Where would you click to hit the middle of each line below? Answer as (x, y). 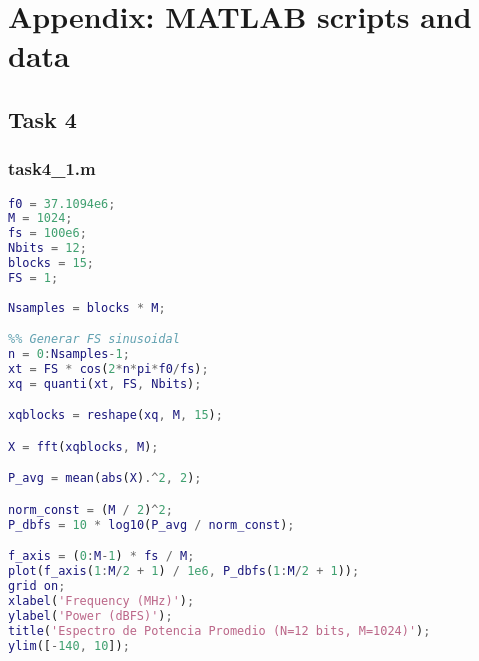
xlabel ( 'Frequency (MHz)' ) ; (101, 601)
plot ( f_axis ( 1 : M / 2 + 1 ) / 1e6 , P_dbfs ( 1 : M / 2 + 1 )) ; (184, 571)
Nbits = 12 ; (47, 248)
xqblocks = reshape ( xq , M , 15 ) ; (115, 415)
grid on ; (37, 586)
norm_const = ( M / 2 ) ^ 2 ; (90, 509)
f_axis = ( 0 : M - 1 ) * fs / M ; (101, 556)
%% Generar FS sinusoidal (94, 339)
